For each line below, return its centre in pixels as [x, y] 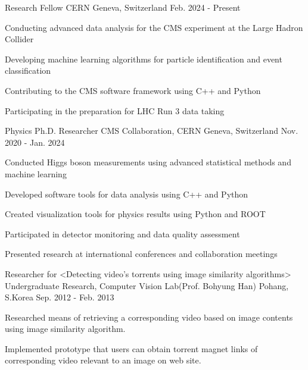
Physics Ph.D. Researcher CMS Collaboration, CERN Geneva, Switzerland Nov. [152, 131]
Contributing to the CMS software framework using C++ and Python [133, 90]
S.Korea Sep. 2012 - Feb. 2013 [60, 297]
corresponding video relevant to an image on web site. [103, 360]
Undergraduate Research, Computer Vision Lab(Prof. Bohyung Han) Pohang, [147, 285]
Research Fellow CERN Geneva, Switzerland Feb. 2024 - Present [123, 7]
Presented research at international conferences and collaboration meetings [141, 254]
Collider [19, 39]
